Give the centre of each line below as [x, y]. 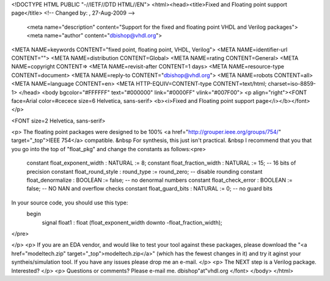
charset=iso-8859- [292, 84]
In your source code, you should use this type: [70, 203]
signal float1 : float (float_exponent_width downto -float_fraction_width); [132, 222]
